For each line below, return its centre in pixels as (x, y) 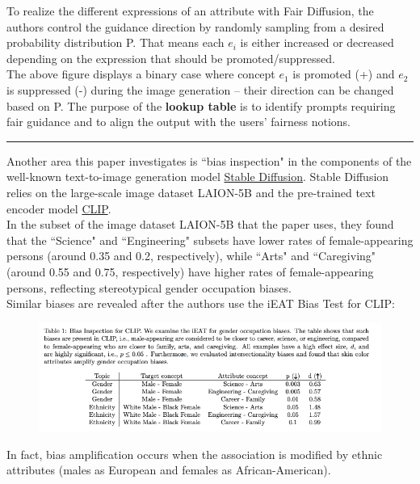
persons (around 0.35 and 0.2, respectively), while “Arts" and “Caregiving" (191, 256)
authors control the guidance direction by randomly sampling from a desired (195, 26)
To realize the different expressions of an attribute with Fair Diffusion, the (190, 11)
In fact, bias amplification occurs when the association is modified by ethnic (195, 454)
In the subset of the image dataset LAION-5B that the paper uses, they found (200, 224)
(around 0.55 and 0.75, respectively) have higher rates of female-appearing (190, 271)
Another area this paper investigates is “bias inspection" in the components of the (209, 160)
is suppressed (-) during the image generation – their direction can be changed (200, 89)
